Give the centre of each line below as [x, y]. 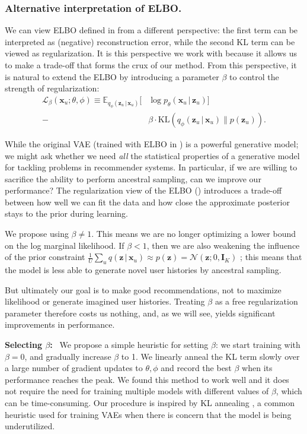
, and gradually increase [68, 356]
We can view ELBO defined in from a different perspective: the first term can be [151, 30]
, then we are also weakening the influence [223, 245]
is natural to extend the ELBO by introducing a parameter [112, 76]
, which [289, 391]
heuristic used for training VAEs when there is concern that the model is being [148, 414]
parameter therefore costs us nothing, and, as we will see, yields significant [140, 313]
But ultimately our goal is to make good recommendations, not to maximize [143, 289]
